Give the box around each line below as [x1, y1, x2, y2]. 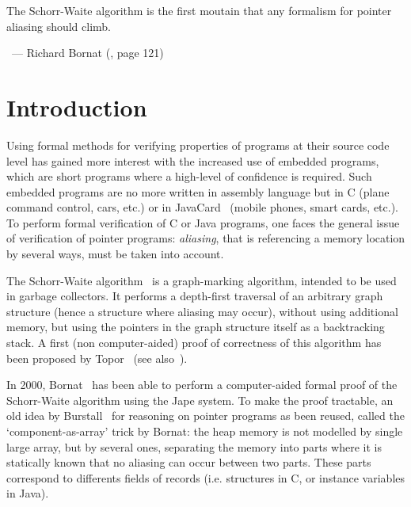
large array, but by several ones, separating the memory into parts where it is [6, 438, 382, 455]
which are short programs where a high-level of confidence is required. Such [6, 168, 372, 185]
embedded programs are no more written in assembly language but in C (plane [6, 183, 390, 200]
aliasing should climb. [6, 17, 112, 34]
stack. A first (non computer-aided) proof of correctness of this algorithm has [6, 334, 382, 351]
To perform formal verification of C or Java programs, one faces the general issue [6, 214, 400, 231]
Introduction [6, 90, 147, 123]
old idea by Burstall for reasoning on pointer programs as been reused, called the [6, 407, 405, 424]
